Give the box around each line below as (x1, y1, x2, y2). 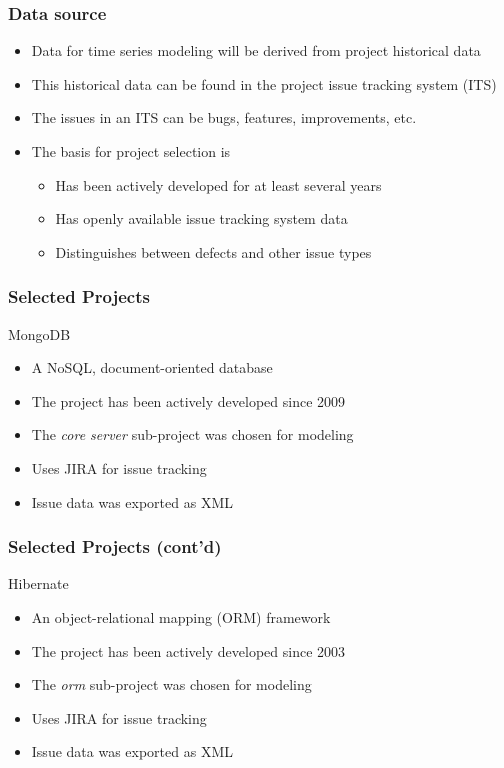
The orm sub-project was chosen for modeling (31, 674, 312, 695)
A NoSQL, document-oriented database (31, 357, 273, 378)
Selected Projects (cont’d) (8, 534, 222, 559)
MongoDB (8, 323, 71, 344)
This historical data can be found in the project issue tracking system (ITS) (31, 73, 497, 94)
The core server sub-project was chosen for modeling (31, 424, 354, 445)
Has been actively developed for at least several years (55, 174, 382, 195)
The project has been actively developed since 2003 (31, 640, 346, 661)
